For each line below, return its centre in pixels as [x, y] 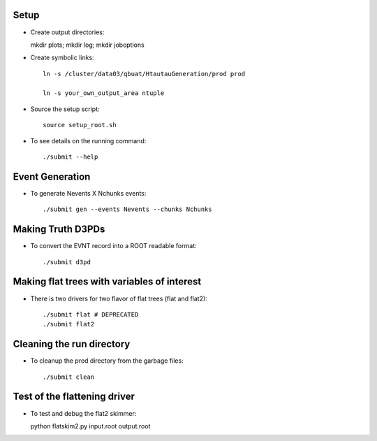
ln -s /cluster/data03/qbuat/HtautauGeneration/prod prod [144, 74]
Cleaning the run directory [72, 344]
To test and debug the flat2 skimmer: [83, 413]
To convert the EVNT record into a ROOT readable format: [113, 246]
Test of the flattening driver [74, 397]
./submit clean [69, 377]
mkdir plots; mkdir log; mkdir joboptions [87, 45]
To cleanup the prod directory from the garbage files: [107, 361]
